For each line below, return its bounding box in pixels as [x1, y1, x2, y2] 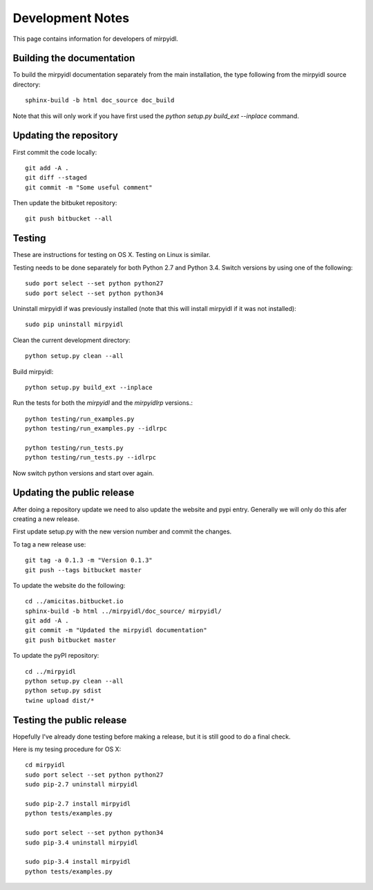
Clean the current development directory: [12, 336, 131, 344]
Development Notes [12, 10, 130, 26]
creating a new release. [12, 515, 79, 523]
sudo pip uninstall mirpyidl [25, 321, 124, 328]
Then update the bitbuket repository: [12, 199, 117, 207]
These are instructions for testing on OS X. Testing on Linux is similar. [12, 251, 211, 259]
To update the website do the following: [12, 581, 126, 589]
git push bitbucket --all [25, 215, 113, 223]
